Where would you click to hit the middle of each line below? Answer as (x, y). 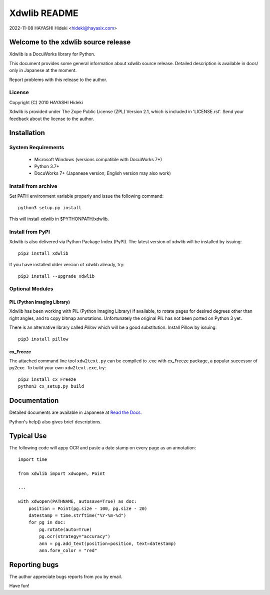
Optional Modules (31, 289)
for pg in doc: (47, 522)
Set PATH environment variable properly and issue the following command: (86, 196)
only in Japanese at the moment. (43, 71)
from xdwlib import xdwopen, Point (62, 473)
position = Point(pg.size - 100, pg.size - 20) (88, 508)
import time (33, 459)
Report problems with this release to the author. (58, 80)
